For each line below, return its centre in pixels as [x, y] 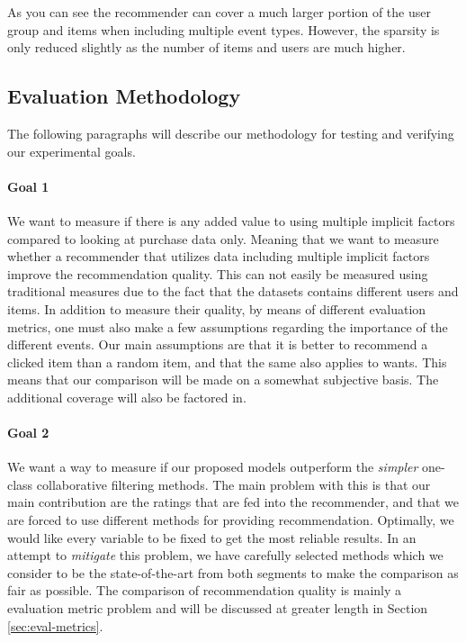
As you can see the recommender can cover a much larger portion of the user [219, 12]
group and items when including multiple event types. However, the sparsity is [224, 29]
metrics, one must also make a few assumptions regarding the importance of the [228, 326]
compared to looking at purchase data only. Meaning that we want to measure [223, 238]
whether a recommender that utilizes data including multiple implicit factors [219, 256]
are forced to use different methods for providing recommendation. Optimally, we [231, 520]
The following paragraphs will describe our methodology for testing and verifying [231, 133]
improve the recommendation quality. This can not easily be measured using [218, 273]
